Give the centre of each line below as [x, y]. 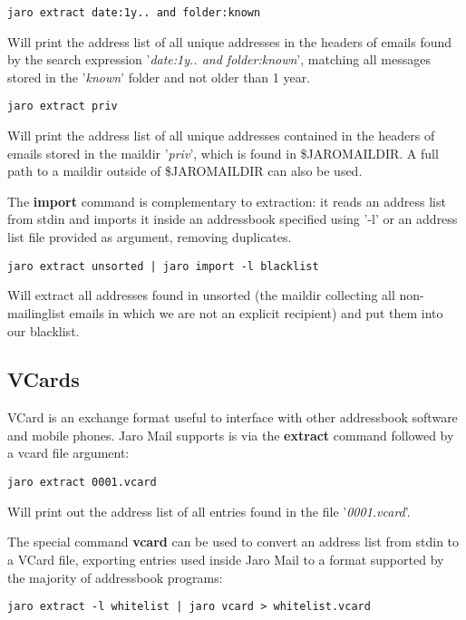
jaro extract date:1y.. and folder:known [134, 13]
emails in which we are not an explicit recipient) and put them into [256, 312]
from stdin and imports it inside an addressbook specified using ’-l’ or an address [233, 219]
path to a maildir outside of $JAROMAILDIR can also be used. [185, 171]
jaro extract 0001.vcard [82, 483]
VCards [44, 379]
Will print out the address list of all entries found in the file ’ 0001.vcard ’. [209, 511]
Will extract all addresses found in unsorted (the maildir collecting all [201, 295]
